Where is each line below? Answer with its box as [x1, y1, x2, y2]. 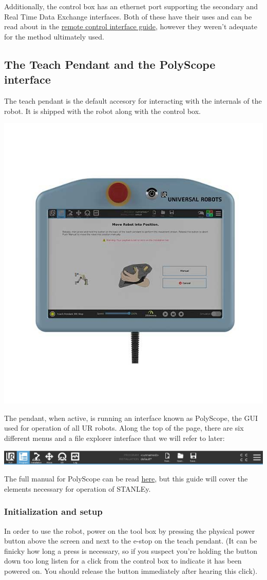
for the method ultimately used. [4, 31, 104, 42]
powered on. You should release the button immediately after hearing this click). [4, 565, 258, 576]
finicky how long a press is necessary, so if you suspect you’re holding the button [4, 545, 258, 556]
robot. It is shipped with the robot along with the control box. [4, 105, 201, 116]
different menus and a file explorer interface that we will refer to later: [4, 432, 225, 443]
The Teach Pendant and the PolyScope [4, 56, 216, 72]
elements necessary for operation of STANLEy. [4, 483, 151, 494]
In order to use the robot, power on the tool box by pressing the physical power [4, 525, 255, 536]
